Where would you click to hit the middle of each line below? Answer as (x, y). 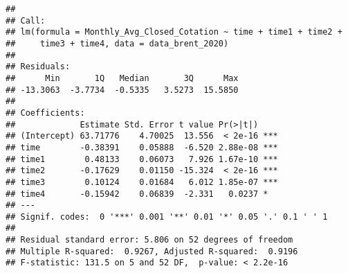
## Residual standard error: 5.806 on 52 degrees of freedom (149, 240)
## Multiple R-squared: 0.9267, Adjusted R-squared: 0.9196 (152, 251)
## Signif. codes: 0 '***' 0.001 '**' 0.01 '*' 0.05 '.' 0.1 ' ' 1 (167, 217)
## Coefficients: (45, 113)
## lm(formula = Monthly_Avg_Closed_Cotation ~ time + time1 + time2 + (174, 32)
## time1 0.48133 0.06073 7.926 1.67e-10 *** (142, 159)
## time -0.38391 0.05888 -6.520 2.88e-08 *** (142, 147)
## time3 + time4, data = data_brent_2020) (117, 43)
